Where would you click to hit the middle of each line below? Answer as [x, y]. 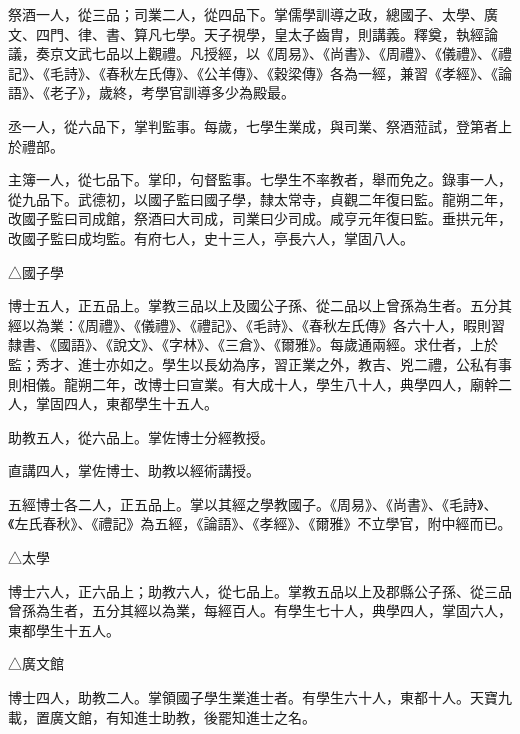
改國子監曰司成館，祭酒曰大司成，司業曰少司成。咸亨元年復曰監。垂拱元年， [260, 218]
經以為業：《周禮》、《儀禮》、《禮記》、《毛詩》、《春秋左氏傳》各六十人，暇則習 [256, 324]
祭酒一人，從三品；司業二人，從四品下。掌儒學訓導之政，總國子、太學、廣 [253, 14]
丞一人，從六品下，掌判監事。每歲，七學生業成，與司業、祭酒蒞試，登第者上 [260, 125]
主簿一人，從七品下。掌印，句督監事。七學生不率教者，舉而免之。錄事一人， [260, 179]
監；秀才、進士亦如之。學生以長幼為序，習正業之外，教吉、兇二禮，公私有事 [260, 363]
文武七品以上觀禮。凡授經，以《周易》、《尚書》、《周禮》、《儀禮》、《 [280, 53]
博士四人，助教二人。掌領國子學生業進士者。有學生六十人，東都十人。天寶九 [260, 697]
